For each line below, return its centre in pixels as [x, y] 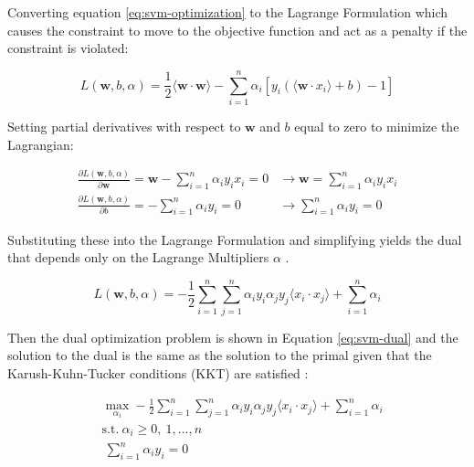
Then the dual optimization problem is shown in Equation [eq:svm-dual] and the [233, 337]
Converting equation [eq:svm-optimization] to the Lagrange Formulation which [228, 12]
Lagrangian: [41, 144]
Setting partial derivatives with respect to [124, 126]
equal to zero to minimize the [377, 126]
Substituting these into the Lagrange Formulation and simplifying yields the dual [235, 239]
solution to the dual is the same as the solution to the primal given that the [220, 355]
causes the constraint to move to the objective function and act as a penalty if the [237, 30]
